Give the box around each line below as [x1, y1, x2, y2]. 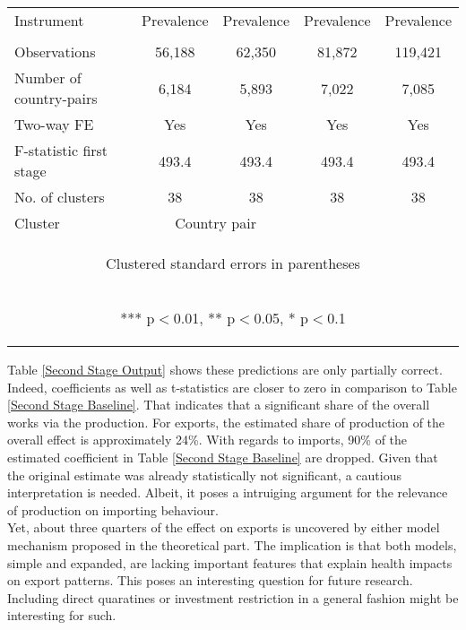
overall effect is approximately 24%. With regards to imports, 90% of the [7, 430, 408, 449]
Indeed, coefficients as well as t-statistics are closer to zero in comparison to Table [7, 377, 457, 396]
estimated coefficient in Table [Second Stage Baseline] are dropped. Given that [7, 447, 438, 466]
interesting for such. [7, 606, 116, 625]
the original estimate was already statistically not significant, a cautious [7, 465, 401, 484]
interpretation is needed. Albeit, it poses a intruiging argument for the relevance [7, 483, 448, 502]
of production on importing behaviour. [7, 500, 219, 519]
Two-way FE [14, 114, 94, 134]
